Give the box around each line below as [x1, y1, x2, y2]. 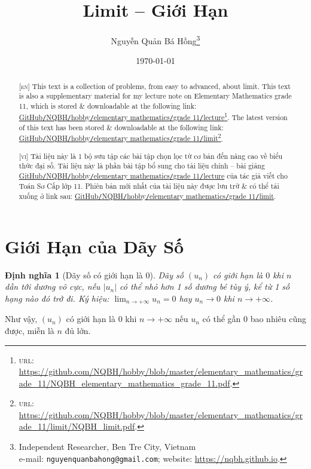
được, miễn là [5, 324, 54, 336]
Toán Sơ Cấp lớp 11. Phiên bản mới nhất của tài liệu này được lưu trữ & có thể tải [19, 180, 279, 191]
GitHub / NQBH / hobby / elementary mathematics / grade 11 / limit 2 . [19, 131, 223, 143]
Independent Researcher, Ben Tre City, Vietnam [19, 440, 196, 453]
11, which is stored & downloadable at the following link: [19, 101, 197, 111]
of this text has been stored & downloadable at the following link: [19, 122, 224, 132]
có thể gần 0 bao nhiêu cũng [202, 312, 307, 325]
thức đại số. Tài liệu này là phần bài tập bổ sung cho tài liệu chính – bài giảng [19, 161, 265, 171]
